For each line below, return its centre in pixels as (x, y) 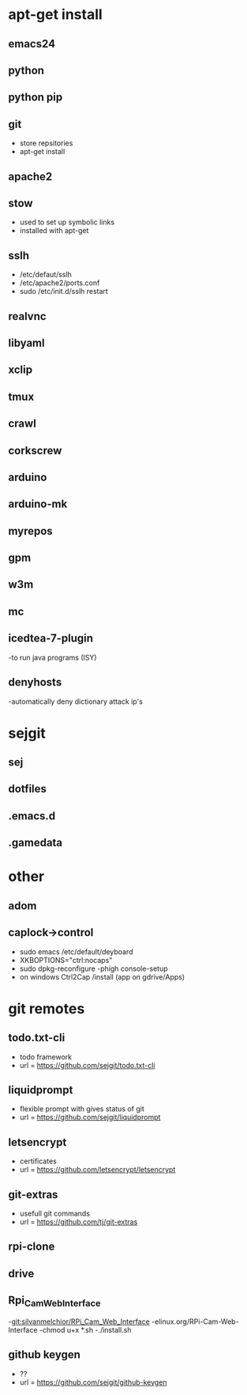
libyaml (26, 342)
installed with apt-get (54, 231)
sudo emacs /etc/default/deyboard (76, 951)
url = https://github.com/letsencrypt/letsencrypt (97, 1170)
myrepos (30, 531)
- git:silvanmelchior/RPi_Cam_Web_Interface (79, 1322)
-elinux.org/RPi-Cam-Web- (195, 1322)
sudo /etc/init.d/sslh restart (64, 291)
